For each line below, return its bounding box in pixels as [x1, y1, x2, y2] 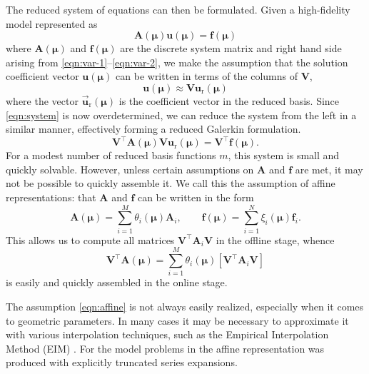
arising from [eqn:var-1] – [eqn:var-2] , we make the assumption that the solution [6, 54, 348, 69]
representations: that [6, 190, 96, 205]
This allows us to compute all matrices [6, 232, 175, 247]
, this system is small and [228, 148, 340, 163]
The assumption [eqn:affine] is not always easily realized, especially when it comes [6, 299, 364, 314]
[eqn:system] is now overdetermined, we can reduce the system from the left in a [6, 107, 357, 122]
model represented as [6, 16, 98, 31]
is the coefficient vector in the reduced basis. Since [118, 93, 340, 108]
